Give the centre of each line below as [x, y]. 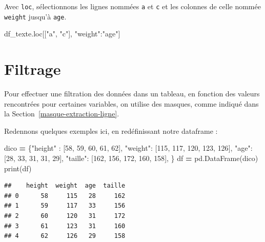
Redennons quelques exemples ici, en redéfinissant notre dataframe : [111, 130]
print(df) [18, 168]
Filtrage [33, 69]
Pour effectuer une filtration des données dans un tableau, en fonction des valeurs [132, 94]
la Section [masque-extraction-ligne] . [62, 114]
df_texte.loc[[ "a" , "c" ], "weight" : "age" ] [62, 34]
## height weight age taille [65, 186]
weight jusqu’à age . [35, 16]
